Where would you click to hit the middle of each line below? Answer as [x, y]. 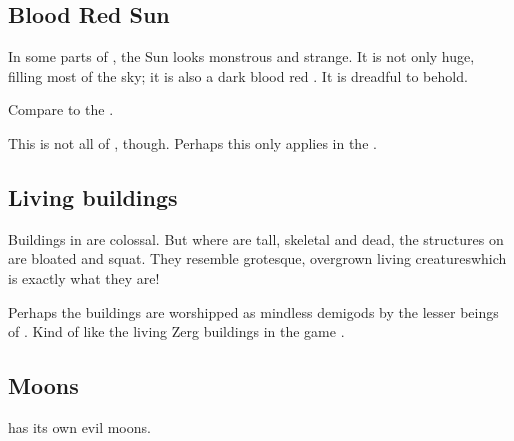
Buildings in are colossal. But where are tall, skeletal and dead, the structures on [256, 238]
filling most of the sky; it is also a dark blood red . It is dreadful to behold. [238, 75]
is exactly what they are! [84, 277]
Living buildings [93, 196]
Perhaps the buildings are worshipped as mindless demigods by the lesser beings [253, 311]
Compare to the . [61, 109]
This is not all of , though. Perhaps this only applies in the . [192, 142]
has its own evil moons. [79, 426]
